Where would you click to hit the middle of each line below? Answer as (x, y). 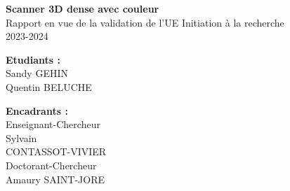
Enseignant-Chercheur (53, 124)
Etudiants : (33, 59)
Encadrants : (37, 110)
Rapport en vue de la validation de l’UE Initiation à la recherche (145, 22)
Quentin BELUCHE (49, 86)
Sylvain (21, 137)
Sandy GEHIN (37, 73)
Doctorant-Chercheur (51, 165)
